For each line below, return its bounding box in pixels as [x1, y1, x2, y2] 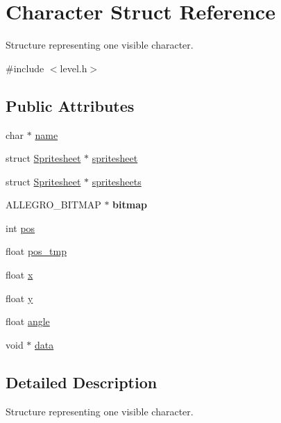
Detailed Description [6, 371, 157, 392]
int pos [6, 220, 35, 235]
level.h [60, 60, 87, 75]
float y [6, 290, 33, 305]
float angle [6, 314, 50, 329]
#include [6, 60, 44, 75]
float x [6, 267, 33, 282]
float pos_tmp [6, 244, 67, 258]
